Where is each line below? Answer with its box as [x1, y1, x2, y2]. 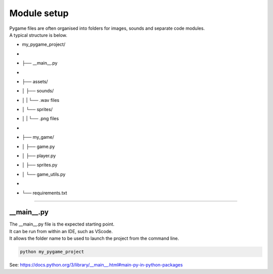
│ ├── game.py [22, 143, 55, 149]
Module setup [9, 8, 69, 19]
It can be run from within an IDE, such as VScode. [9, 228, 113, 234]
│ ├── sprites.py [22, 162, 58, 168]
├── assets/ [22, 78, 48, 84]
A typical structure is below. [9, 32, 68, 38]
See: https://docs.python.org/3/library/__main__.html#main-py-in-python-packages [9, 262, 183, 268]
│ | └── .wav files [22, 97, 60, 103]
